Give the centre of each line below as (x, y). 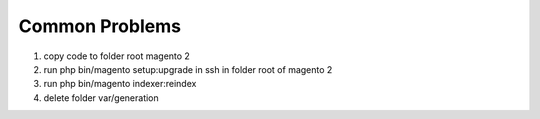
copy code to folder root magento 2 (116, 56)
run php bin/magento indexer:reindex (120, 84)
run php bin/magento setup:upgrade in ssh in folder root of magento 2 (188, 69)
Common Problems (100, 26)
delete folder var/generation (101, 97)
